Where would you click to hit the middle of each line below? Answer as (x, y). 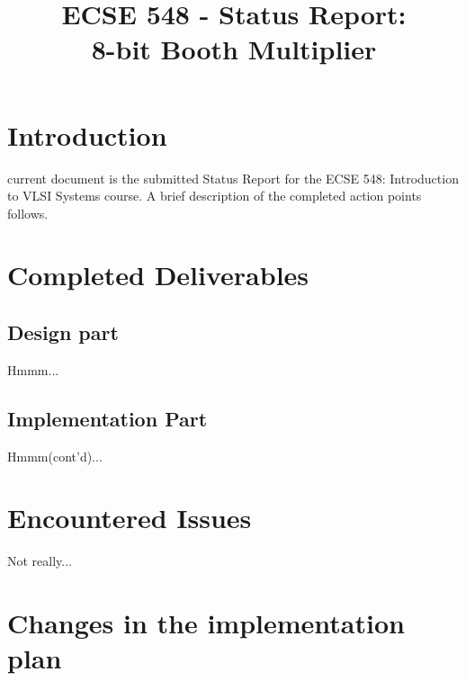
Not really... (40, 561)
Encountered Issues (130, 518)
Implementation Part (108, 418)
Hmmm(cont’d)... (55, 456)
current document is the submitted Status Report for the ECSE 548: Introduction (233, 178)
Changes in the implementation (206, 623)
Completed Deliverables (158, 275)
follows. (28, 213)
